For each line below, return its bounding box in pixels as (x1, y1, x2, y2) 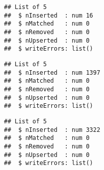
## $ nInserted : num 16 (4, 12, 93, 19)
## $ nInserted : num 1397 (4, 69, 101, 76)
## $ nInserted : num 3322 (4, 126, 101, 133)
